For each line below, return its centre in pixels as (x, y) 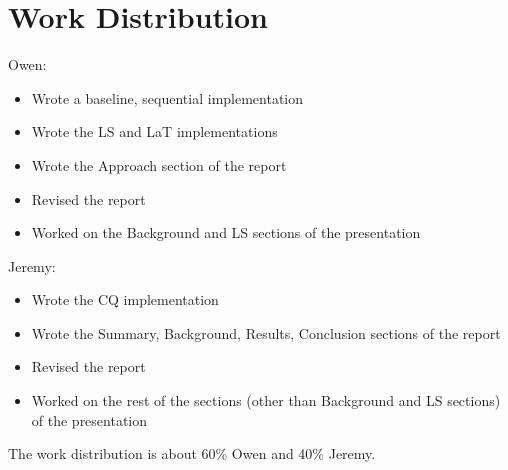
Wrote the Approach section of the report (159, 164)
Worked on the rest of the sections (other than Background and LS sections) (266, 400)
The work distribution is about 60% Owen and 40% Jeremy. (192, 453)
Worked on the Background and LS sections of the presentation (226, 232)
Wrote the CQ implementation (125, 299)
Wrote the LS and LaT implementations (154, 131)
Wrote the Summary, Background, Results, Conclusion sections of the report (266, 332)
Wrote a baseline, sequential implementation (167, 97)
